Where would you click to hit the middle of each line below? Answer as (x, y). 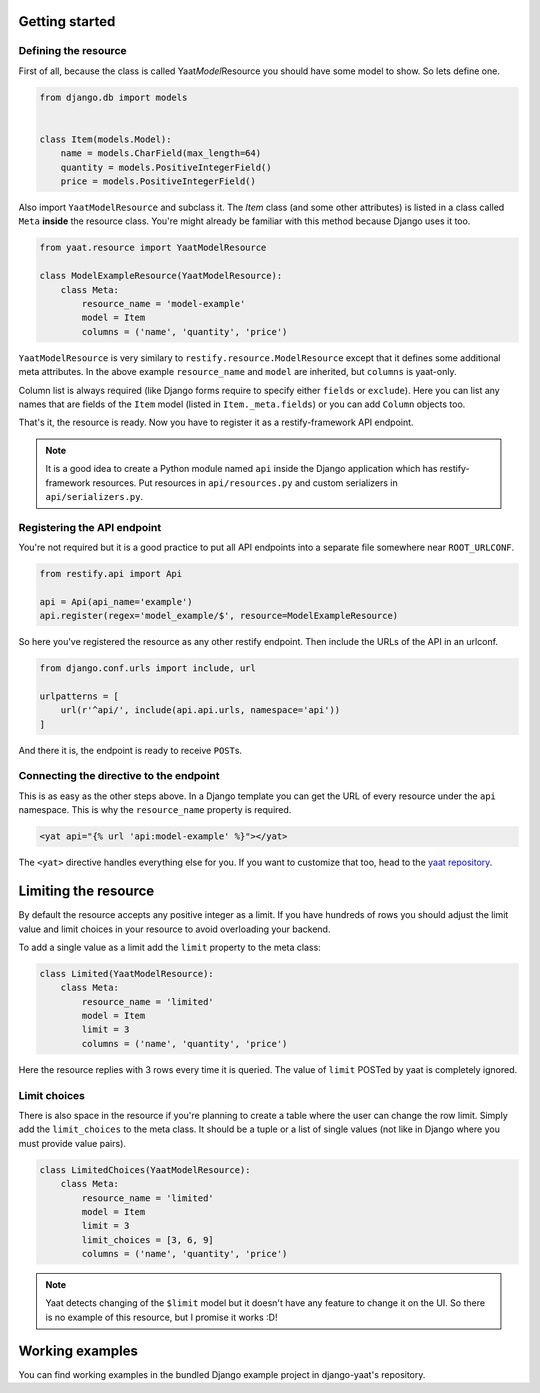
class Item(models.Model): (105, 139)
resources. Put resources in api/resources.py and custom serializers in (245, 482)
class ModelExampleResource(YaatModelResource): (161, 276)
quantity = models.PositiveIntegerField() (166, 167)
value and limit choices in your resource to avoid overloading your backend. (174, 929)
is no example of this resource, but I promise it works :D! (161, 1317)
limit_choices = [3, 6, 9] (147, 1239)
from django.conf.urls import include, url (148, 668)
